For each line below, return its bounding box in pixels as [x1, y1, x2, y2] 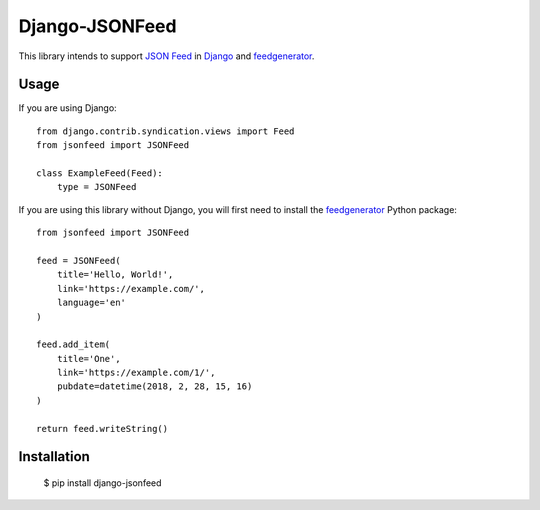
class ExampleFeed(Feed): [36, 168, 164, 179]
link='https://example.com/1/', [56, 367, 216, 379]
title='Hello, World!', [56, 269, 174, 280]
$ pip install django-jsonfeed [43, 477, 162, 489]
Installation [18, 448, 90, 465]
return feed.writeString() [36, 423, 169, 434]
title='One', [56, 353, 121, 364]
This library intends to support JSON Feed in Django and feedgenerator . [18, 50, 315, 62]
